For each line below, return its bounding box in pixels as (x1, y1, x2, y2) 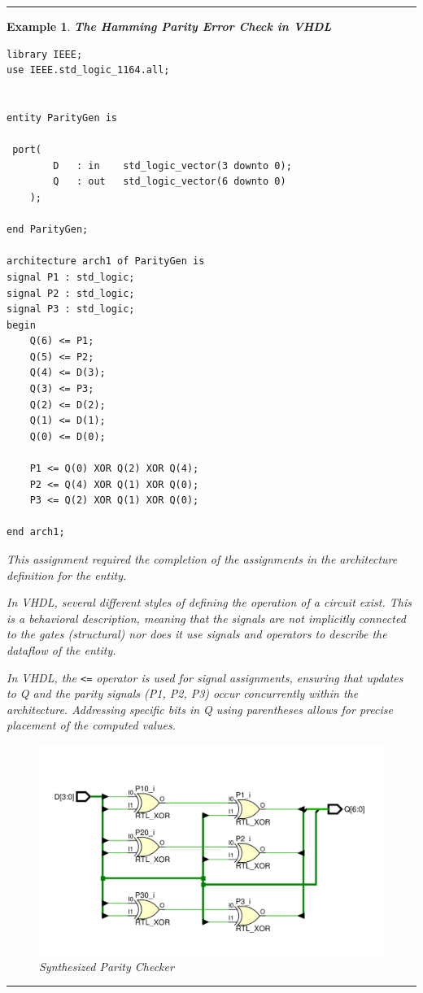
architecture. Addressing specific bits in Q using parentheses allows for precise (7, 700, 393, 717)
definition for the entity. (7, 566, 127, 583)
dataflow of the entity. (7, 641, 116, 658)
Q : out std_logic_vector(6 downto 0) (53, 176, 286, 188)
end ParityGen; (7, 224, 89, 236)
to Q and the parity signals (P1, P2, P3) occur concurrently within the (7, 685, 359, 702)
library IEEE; (7, 48, 83, 60)
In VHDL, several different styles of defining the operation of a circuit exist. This (7, 594, 412, 611)
